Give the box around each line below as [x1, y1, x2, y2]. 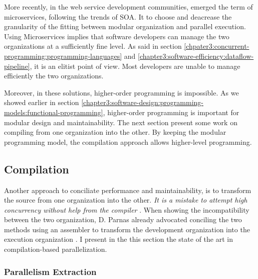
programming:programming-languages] [4, 50, 122, 61]
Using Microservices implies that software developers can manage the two [4, 31, 229, 41]
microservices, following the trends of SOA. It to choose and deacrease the [4, 11, 232, 22]
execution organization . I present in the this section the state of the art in [4, 234, 233, 244]
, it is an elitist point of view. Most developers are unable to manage [30, 60, 240, 71]
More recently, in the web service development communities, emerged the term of [4, 2, 253, 12]
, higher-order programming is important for [103, 107, 239, 117]
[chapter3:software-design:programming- [81, 97, 203, 108]
